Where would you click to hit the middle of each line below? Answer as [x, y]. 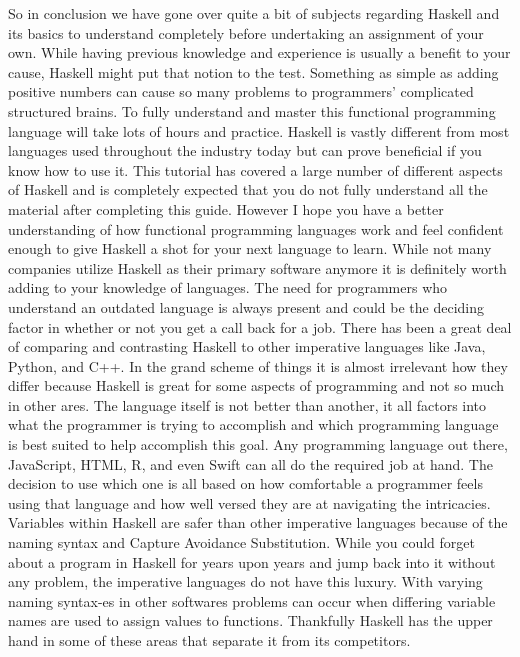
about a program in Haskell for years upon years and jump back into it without [252, 561]
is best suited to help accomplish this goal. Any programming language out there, [258, 444]
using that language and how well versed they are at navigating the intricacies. [249, 502]
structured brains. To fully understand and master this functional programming [252, 110]
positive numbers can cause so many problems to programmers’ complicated [241, 91]
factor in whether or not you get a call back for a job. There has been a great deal [260, 326]
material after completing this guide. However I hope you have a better [226, 208]
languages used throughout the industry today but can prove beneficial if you [245, 150]
